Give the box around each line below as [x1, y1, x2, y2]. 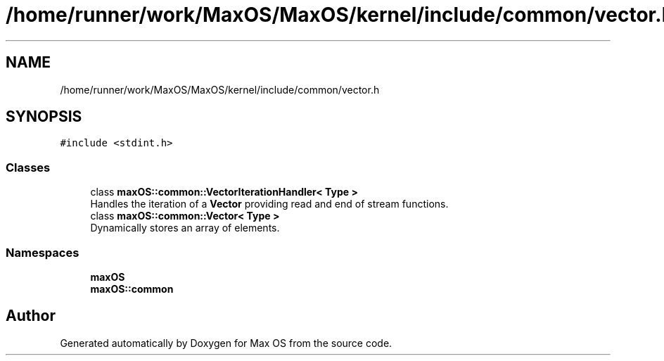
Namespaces [6, 245, 79, 260]
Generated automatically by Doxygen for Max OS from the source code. [60, 336, 392, 349]
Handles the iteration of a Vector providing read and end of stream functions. [90, 198, 449, 210]
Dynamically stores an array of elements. [90, 222, 280, 234]
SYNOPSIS [6, 108, 82, 126]
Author [6, 307, 56, 325]
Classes [6, 160, 51, 175]
